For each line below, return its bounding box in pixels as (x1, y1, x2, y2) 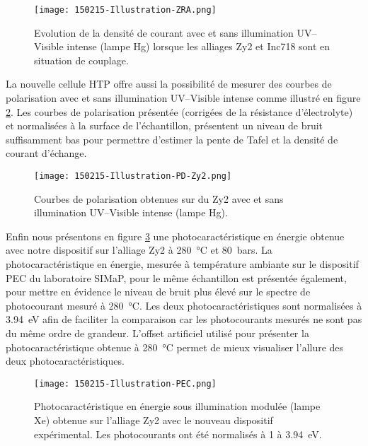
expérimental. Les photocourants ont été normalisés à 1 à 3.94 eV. (34, 426, 322, 441)
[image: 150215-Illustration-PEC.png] (34, 378, 217, 389)
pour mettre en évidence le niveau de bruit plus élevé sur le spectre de (6, 284, 311, 299)
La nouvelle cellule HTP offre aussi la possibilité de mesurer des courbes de (6, 76, 332, 91)
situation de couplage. (34, 52, 129, 67)
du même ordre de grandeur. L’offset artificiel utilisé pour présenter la (6, 326, 309, 340)
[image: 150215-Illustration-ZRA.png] (34, 5, 217, 15)
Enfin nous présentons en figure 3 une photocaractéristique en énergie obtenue (6, 228, 345, 243)
